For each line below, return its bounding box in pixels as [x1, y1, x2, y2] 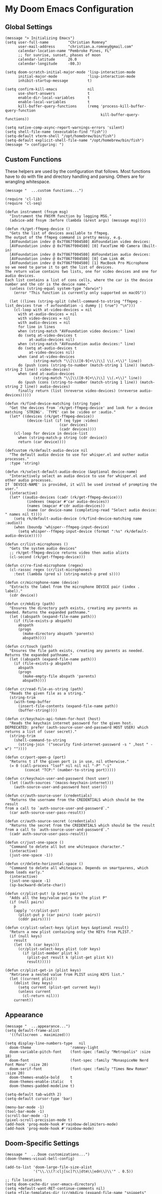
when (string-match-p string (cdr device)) [17, 435, 108, 440]
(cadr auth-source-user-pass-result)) [9, 831, 88, 836]
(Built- [142, 243, 158, 248]
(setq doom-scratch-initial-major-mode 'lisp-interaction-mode [5, 70, 136, 75]
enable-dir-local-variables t [17, 95, 90, 100]
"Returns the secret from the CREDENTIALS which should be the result [9, 823, 155, 828]
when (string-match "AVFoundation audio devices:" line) [17, 341, 136, 346]
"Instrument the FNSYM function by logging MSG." [9, 213, 112, 219]
